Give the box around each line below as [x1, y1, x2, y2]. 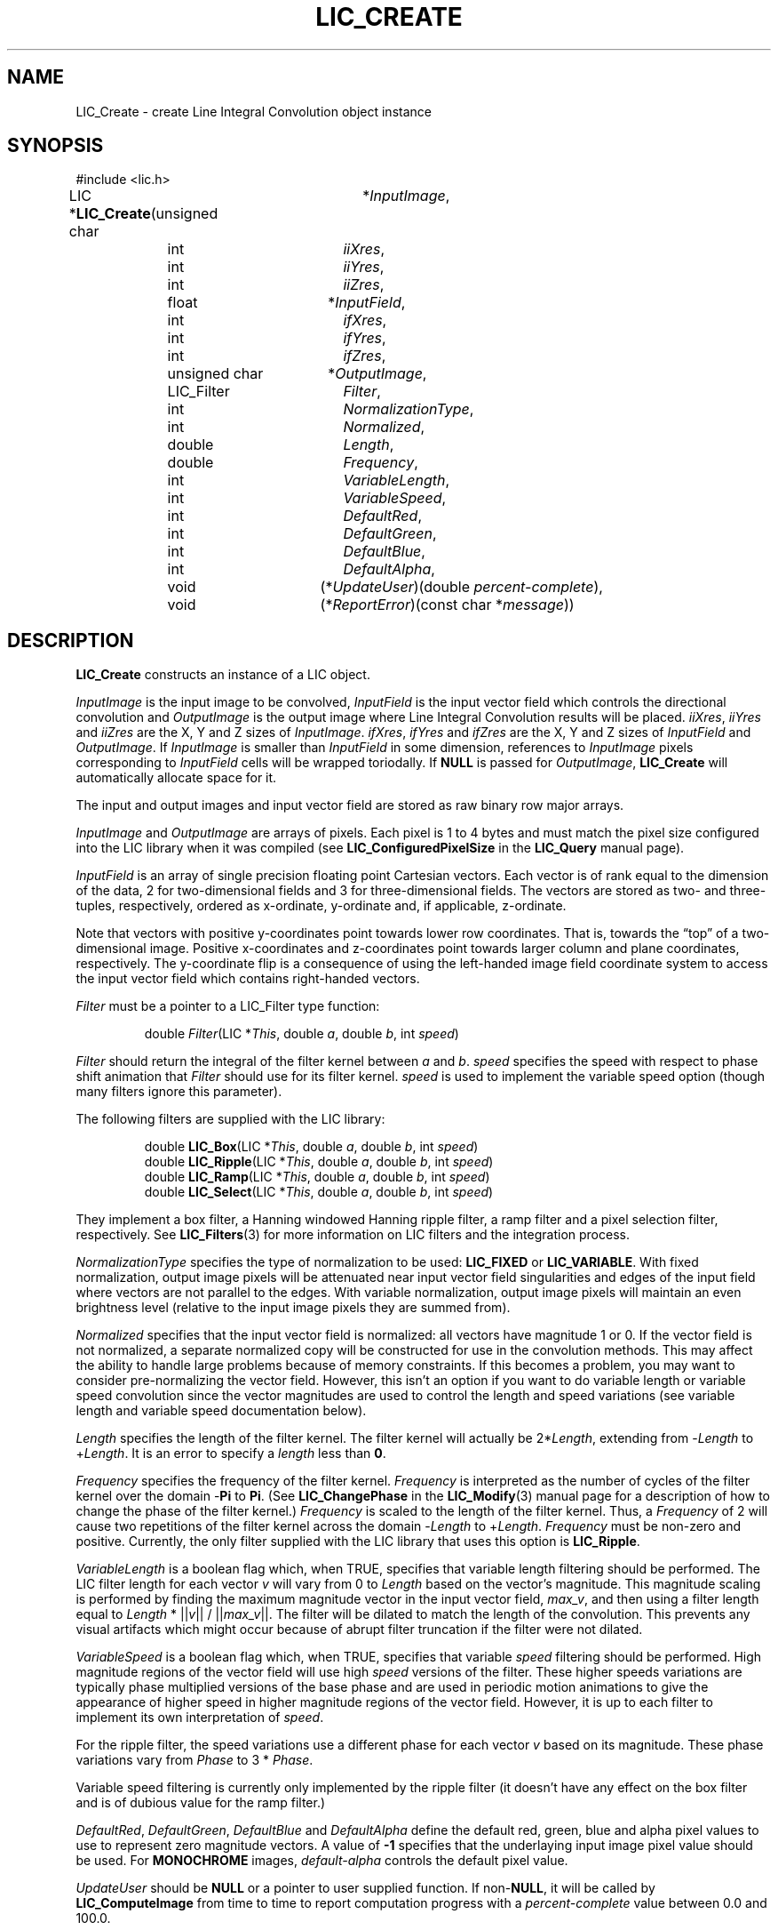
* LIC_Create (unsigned [68, 204, 218, 223]
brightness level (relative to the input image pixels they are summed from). [75, 1300, 511, 1316]
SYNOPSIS [7, 134, 104, 157]
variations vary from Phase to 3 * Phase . [75, 1752, 314, 1768]
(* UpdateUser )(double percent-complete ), [320, 578, 603, 597]
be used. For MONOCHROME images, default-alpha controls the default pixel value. [75, 1853, 568, 1869]
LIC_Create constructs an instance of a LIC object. [75, 667, 370, 683]
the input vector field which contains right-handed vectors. [75, 971, 420, 987]
